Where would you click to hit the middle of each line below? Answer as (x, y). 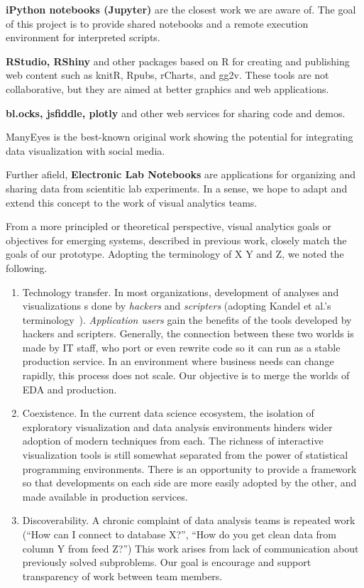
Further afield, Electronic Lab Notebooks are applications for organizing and (181, 174)
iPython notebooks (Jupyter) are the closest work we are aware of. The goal (181, 9)
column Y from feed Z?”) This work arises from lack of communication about (191, 548)
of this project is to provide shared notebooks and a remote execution (157, 23)
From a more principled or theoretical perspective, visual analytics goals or (169, 226)
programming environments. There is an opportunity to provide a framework (189, 468)
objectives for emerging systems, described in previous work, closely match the (176, 240)
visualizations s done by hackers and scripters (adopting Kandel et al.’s (177, 306)
